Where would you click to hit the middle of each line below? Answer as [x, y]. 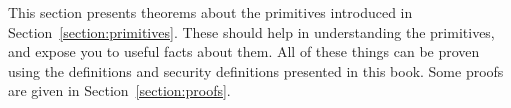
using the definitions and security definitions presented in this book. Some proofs [256, 70]
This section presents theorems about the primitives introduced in [210, 12]
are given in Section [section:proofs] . [119, 90]
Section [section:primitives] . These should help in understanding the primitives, [251, 31]
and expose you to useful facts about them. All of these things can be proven [244, 51]
